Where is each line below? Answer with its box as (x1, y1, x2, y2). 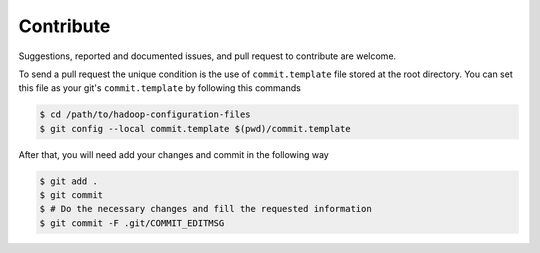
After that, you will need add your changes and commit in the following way (18, 148, 329, 160)
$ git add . (39, 175, 99, 187)
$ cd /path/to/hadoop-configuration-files (39, 109, 251, 120)
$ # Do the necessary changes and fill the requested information (39, 203, 372, 215)
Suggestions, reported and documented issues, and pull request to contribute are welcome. (18, 50, 397, 62)
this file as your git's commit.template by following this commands (18, 82, 302, 94)
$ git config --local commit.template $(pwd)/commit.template (39, 123, 351, 134)
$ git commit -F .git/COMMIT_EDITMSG (39, 217, 225, 229)
